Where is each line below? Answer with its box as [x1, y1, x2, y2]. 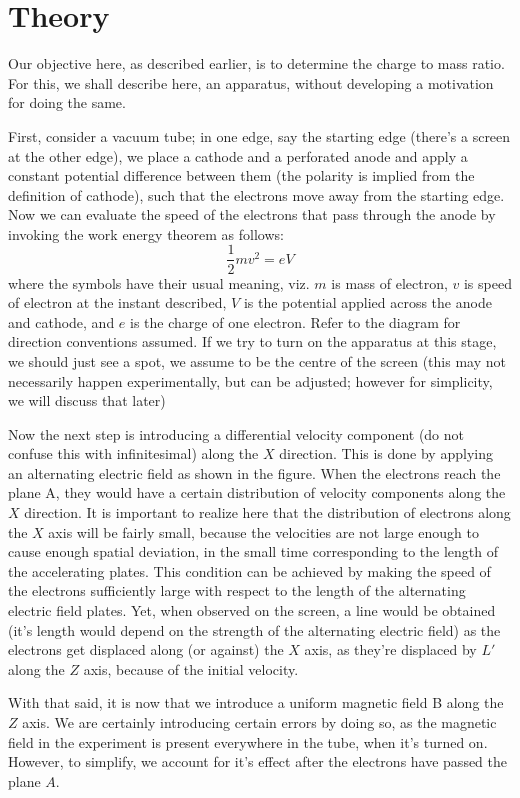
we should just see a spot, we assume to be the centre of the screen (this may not [8, 350, 506, 371]
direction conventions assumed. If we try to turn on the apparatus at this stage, [8, 331, 497, 352]
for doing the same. [8, 92, 126, 113]
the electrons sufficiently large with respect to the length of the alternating [8, 580, 466, 601]
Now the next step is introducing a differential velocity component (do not [8, 423, 465, 444]
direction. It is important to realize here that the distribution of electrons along [24, 502, 511, 523]
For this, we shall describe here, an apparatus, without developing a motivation [8, 72, 494, 93]
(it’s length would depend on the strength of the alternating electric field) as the [8, 619, 501, 640]
